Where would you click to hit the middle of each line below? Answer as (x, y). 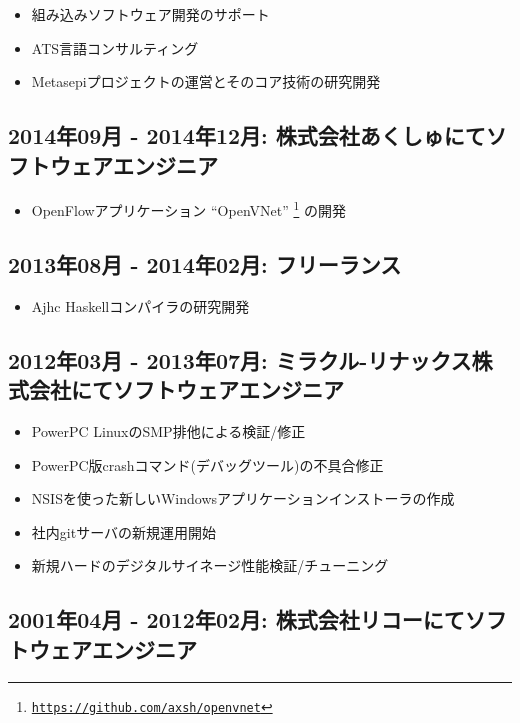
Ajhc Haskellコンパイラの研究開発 (140, 305)
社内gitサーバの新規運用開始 (123, 531)
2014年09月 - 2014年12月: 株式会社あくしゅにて (247, 135)
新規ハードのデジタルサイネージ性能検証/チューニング (210, 565)
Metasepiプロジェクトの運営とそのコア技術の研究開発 (206, 81)
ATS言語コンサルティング (115, 47)
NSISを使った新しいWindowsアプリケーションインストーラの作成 (243, 498)
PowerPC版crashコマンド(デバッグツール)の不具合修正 (207, 464)
